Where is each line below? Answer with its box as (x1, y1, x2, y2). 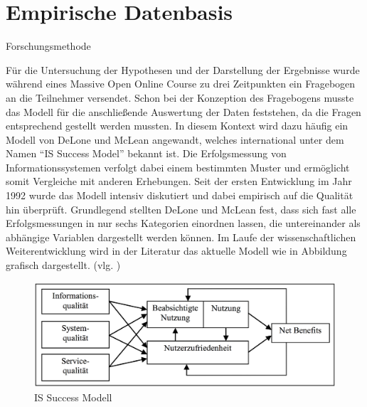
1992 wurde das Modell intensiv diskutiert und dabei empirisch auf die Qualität (6, 188, 353, 203)
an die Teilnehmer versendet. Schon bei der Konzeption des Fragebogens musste (6, 90, 354, 105)
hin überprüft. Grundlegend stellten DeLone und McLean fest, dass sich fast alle (6, 201, 356, 216)
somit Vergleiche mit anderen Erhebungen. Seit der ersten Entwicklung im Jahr (6, 174, 352, 189)
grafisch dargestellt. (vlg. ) (6, 258, 121, 273)
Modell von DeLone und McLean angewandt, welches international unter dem (6, 132, 344, 147)
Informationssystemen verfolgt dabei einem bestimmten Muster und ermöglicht (6, 159, 350, 174)
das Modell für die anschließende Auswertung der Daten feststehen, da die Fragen (6, 104, 361, 119)
